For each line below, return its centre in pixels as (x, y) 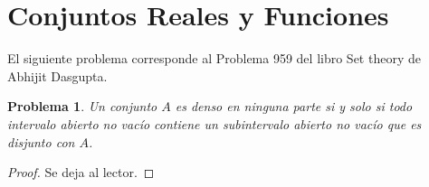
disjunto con (41, 141)
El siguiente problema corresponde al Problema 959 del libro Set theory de (214, 58)
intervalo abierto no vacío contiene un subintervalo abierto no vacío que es (214, 123)
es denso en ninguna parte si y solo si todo (294, 106)
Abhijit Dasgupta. (57, 75)
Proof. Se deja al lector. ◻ (81, 172)
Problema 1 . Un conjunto (82, 106)
